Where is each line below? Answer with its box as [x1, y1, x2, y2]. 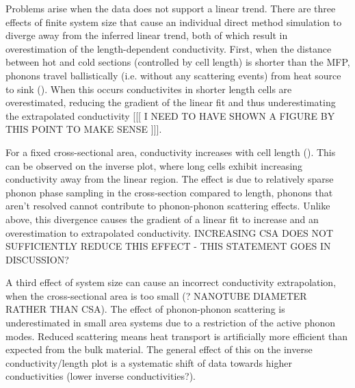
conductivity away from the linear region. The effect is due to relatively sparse [5, 172, 334, 186]
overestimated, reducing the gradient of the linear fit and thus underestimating [5, 95, 336, 109]
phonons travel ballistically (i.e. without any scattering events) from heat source [5, 68, 341, 82]
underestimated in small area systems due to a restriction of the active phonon [5, 315, 336, 330]
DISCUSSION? [5, 252, 69, 266]
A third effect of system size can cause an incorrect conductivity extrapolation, [5, 275, 337, 289]
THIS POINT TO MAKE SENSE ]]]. [5, 122, 162, 136]
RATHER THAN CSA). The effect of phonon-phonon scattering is [5, 302, 285, 316]
